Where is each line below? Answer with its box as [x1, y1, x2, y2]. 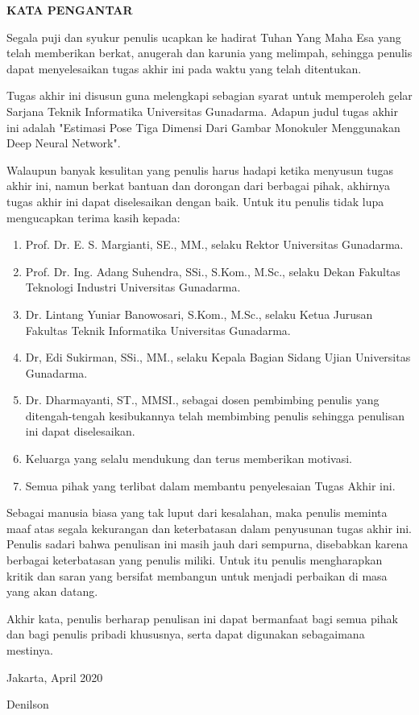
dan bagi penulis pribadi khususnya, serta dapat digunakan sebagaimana [6, 626, 365, 643]
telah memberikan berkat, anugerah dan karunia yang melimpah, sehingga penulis [6, 44, 413, 61]
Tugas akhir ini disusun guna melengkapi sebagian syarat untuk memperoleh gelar [6, 87, 413, 104]
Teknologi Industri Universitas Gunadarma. [25, 279, 241, 296]
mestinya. [6, 642, 54, 658]
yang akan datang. [6, 583, 98, 600]
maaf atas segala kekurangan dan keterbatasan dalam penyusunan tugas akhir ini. [6, 519, 412, 536]
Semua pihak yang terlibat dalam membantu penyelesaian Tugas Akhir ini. [25, 477, 396, 494]
